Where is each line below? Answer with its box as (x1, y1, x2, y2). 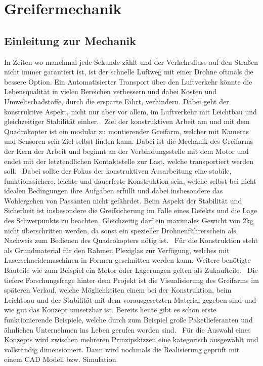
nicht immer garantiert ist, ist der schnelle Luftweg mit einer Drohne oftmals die (4, 66, 253, 77)
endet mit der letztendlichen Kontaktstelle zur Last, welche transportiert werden (4, 155, 253, 166)
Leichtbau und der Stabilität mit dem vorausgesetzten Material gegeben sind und (4, 294, 256, 305)
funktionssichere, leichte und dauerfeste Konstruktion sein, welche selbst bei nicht (4, 175, 256, 186)
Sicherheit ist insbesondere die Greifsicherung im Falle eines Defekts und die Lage (4, 205, 257, 216)
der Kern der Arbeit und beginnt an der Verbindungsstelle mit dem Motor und (4, 145, 249, 156)
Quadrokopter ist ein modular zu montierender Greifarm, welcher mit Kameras (4, 126, 249, 136)
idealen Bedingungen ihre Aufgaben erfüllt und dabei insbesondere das (4, 185, 223, 196)
